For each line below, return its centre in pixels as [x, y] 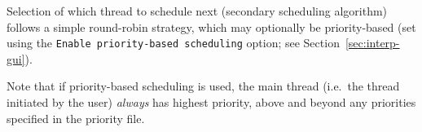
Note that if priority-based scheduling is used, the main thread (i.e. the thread [203, 86]
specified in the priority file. [76, 118]
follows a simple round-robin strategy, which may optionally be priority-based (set [211, 26]
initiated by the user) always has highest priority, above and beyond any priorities [211, 102]
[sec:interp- [372, 43]
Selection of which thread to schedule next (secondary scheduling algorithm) [197, 11]
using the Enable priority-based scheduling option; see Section [173, 43]
